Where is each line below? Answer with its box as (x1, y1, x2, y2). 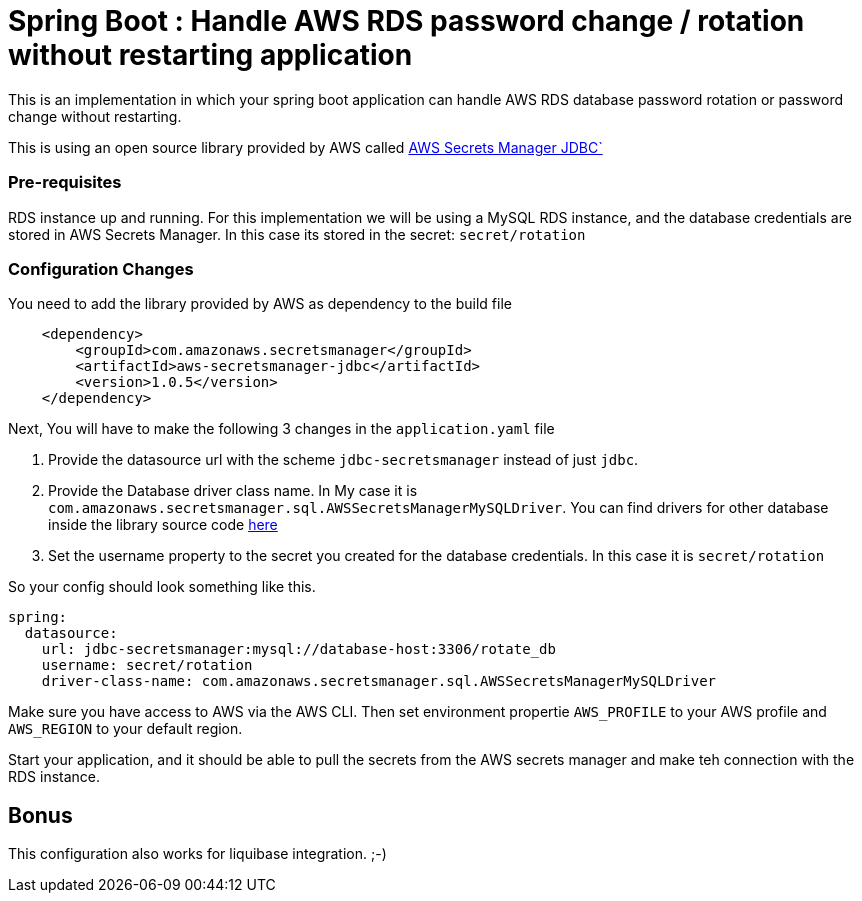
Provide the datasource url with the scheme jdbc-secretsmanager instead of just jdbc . (48, 451, 639, 469)
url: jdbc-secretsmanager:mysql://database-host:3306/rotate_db (41, 641, 556, 658)
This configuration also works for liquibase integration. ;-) (8, 845, 387, 863)
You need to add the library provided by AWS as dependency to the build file (8, 295, 512, 313)
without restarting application (8, 38, 413, 72)
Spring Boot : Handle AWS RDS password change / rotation (8, 4, 805, 38)
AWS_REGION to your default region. (8, 720, 243, 738)
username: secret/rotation (41, 657, 253, 674)
